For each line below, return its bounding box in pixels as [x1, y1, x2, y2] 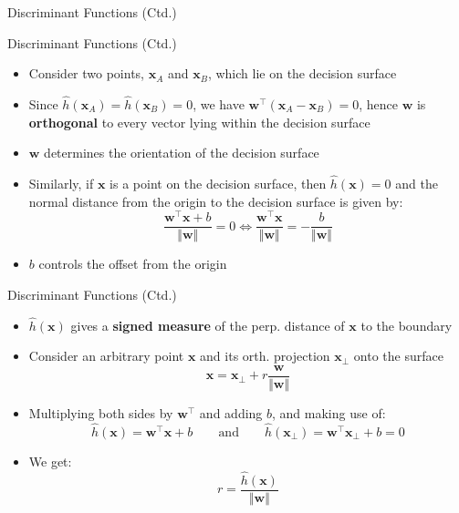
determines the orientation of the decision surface [44, 143, 319, 162]
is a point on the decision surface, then [110, 174, 327, 192]
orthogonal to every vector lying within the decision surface [28, 112, 370, 131]
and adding [199, 403, 263, 422]
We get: [28, 451, 72, 470]
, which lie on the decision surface [207, 64, 397, 83]
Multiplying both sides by [28, 403, 173, 422]
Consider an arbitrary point [28, 346, 184, 365]
